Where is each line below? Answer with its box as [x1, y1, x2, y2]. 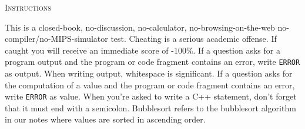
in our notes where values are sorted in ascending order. [5, 113, 206, 125]
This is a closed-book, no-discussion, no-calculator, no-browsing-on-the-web [5, 21, 275, 33]
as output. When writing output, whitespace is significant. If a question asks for [5, 67, 293, 80]
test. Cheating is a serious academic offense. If [110, 32, 277, 45]
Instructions [5, 1, 51, 13]
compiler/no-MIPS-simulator [5, 32, 108, 45]
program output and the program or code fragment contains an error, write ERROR [5, 55, 300, 68]
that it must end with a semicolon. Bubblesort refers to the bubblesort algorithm [5, 101, 296, 114]
